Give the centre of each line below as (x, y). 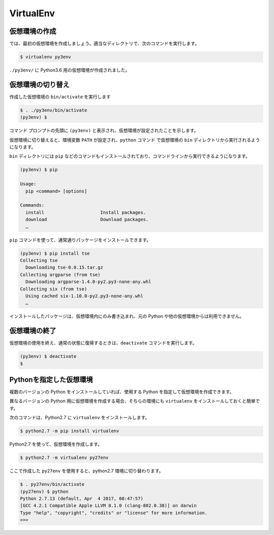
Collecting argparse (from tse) (60, 275)
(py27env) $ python (44, 491)
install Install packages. (86, 212)
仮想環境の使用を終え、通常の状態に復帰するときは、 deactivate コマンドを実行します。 (103, 343)
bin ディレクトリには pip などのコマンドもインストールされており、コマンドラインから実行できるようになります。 (130, 156)
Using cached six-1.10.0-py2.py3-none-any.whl (84, 296)
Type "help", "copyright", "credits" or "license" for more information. (114, 513)
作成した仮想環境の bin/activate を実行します (60, 97)
